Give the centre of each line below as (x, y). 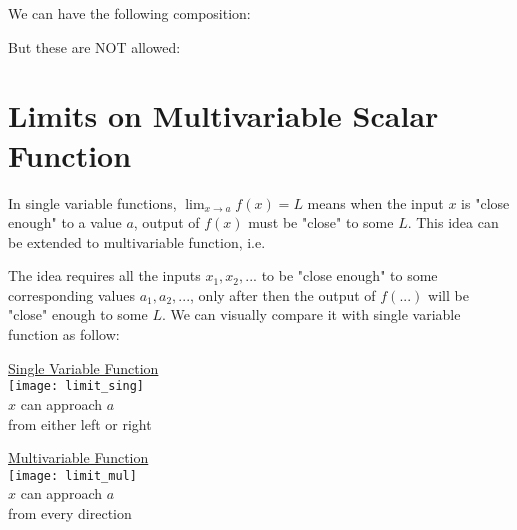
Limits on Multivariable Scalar (223, 115)
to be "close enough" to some (349, 275)
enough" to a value (65, 222)
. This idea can (453, 222)
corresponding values (72, 294)
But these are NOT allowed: (94, 46)
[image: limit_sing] (76, 386)
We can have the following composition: (129, 13)
